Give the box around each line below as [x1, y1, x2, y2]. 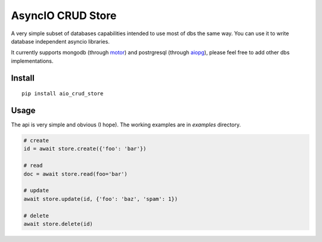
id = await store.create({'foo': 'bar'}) [23, 145, 147, 152]
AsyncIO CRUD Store [11, 9, 117, 22]
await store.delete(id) [23, 221, 94, 227]
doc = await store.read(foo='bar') [23, 170, 128, 177]
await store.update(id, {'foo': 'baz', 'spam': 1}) [23, 196, 178, 202]
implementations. [11, 57, 54, 64]
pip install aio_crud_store [21, 90, 104, 97]
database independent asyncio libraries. [11, 38, 110, 45]
